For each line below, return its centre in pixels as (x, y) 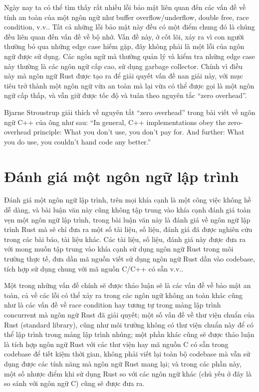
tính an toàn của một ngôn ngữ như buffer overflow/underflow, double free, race (127, 17)
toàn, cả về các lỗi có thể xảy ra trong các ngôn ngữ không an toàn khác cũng (124, 295)
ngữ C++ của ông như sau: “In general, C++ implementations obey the (115, 122)
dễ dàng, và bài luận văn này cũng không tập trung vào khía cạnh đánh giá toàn (128, 210)
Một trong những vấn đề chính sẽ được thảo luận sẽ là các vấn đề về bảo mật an (128, 285)
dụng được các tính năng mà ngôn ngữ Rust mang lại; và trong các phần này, (123, 363)
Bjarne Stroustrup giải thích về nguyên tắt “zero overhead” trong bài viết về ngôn (130, 112)
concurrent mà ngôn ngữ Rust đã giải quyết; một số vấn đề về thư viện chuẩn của (129, 314)
